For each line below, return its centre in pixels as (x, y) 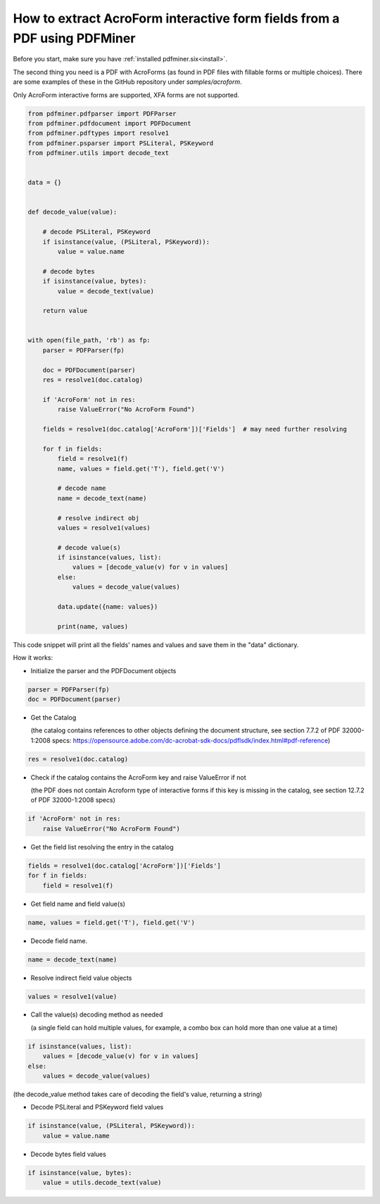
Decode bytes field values (69, 1154)
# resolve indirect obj (99, 518)
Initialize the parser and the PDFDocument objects (103, 670)
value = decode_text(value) (106, 291)
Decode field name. (59, 940)
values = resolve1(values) (104, 528)
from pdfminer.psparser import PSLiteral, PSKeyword (121, 143)
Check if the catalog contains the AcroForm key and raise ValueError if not (138, 777)
